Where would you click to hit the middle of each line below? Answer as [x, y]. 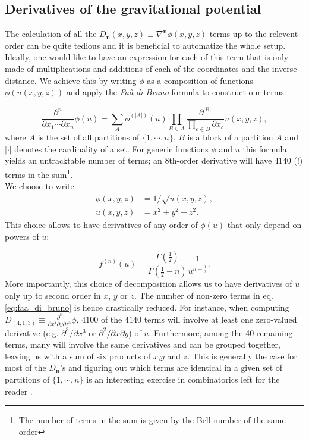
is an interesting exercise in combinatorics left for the [183, 379]
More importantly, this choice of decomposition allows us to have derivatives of [149, 284]
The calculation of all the [51, 34]
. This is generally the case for [242, 356]
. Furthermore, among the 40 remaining [221, 332]
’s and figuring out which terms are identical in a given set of [171, 367]
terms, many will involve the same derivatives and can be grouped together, [143, 344]
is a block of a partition [230, 137]
